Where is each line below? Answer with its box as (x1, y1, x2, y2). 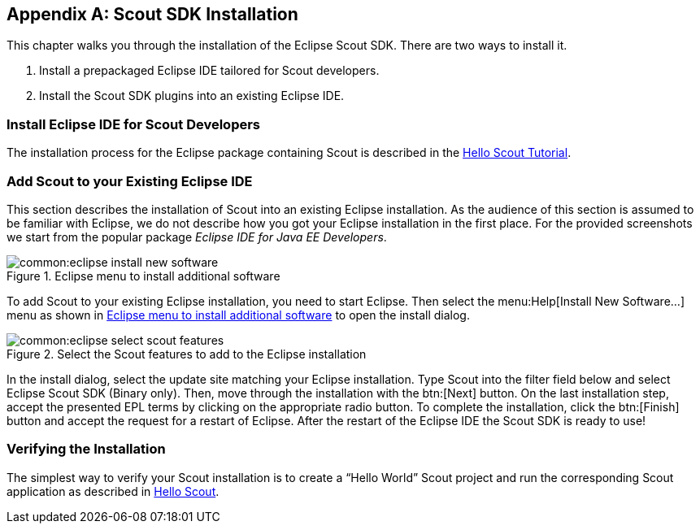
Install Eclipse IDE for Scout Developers (7, 115, 261, 132)
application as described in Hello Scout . (7, 484, 220, 498)
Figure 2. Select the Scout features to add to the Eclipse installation (7, 346, 367, 361)
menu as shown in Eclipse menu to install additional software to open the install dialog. (7, 307, 470, 322)
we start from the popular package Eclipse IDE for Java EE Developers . (7, 229, 387, 244)
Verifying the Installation (7, 441, 166, 458)
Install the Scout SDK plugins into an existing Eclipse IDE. (39, 89, 345, 103)
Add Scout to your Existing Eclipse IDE (7, 172, 253, 189)
